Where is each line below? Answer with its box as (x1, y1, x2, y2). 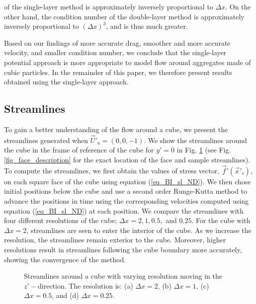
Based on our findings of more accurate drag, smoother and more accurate (4, 37, 231, 48)
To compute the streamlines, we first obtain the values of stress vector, (4, 165, 220, 175)
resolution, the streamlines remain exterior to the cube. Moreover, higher (4, 234, 226, 245)
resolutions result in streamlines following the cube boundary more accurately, (4, 244, 242, 254)
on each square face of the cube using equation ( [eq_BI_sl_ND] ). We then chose (4, 176, 251, 186)
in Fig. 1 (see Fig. (176, 145, 231, 155)
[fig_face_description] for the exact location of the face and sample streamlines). (4, 154, 251, 164)
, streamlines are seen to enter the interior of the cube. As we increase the (26, 225, 252, 235)
